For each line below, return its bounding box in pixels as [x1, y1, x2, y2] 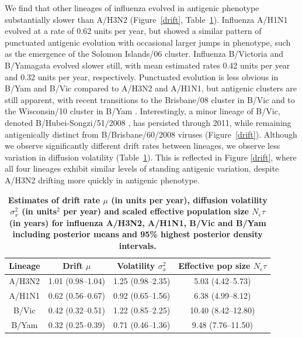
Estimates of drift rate [8, 193, 100, 206]
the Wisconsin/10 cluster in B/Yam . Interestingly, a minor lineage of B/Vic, [5, 105, 280, 117]
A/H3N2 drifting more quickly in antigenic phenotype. [5, 173, 200, 186]
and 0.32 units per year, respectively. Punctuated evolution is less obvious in [5, 70, 279, 83]
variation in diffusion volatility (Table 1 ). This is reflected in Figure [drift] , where [5, 151, 297, 163]
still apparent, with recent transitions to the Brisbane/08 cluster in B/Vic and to [5, 93, 295, 105]
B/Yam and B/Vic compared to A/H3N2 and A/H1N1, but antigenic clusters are [5, 82, 297, 94]
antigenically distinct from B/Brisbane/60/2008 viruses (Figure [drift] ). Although [5, 128, 297, 140]
